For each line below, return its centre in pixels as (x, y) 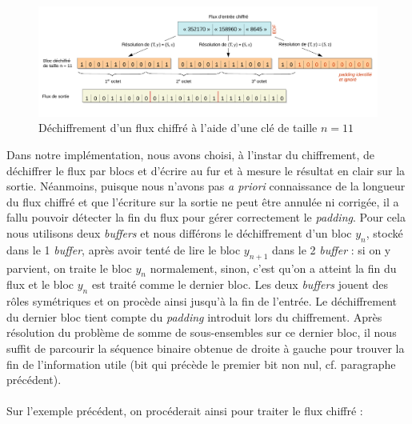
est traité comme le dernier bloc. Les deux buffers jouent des (240, 284)
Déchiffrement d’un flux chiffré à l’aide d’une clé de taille (178, 128)
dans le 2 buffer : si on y (332, 249)
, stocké (384, 233)
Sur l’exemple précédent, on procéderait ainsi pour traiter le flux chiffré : (185, 411)
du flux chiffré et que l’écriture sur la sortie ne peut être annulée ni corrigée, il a (203, 201)
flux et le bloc (40, 284)
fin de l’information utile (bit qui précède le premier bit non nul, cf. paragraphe (201, 364)
